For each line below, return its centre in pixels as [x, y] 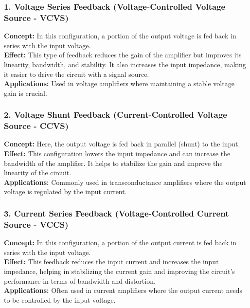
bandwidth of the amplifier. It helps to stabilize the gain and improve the [113, 163]
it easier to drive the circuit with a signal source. [77, 74]
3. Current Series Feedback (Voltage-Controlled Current [116, 213]
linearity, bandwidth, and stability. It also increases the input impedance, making [125, 64]
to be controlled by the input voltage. [60, 299]
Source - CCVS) [36, 126]
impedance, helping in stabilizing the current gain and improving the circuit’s [119, 271]
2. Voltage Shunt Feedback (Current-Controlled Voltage [116, 115]
